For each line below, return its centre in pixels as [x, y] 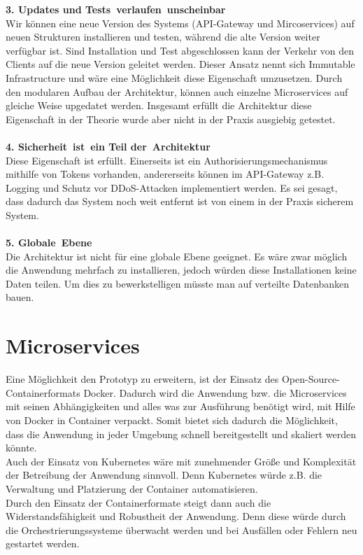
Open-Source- [311, 379]
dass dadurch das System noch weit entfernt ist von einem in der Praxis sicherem [180, 201]
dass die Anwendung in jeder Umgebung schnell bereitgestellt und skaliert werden [181, 434]
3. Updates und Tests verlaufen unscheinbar [116, 9]
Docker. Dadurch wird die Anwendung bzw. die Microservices [215, 392]
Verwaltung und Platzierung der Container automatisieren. [132, 488]
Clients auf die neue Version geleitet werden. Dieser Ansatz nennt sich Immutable [180, 64]
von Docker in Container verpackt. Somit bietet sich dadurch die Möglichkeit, [172, 420]
